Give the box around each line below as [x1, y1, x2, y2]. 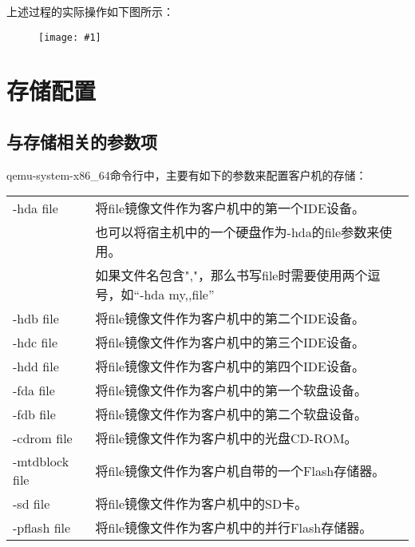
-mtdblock [13, 452, 69, 471]
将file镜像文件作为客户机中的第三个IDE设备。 [95, 333, 365, 352]
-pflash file [13, 517, 71, 537]
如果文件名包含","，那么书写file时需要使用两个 [95, 266, 368, 285]
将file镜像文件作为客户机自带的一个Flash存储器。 [95, 462, 385, 481]
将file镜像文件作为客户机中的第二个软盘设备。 [95, 405, 368, 424]
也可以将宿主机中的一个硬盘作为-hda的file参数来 [95, 223, 380, 242]
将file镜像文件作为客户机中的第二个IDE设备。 [95, 309, 365, 328]
